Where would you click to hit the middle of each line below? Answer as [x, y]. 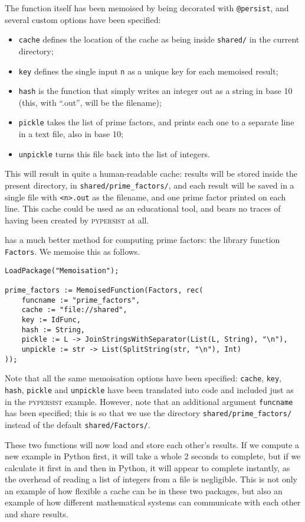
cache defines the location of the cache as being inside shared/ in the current [159, 39]
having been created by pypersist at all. [77, 220]
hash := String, [53, 330]
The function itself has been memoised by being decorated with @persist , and [147, 8]
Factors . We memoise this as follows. [73, 251]
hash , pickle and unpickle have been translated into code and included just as [149, 389]
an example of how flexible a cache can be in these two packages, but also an [144, 490]
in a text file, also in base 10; [71, 134]
